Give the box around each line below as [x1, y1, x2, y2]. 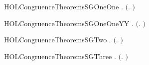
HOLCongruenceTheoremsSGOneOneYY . [4, 18, 134, 28]
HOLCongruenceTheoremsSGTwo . [4, 34, 111, 45]
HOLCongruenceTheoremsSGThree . [4, 51, 116, 61]
